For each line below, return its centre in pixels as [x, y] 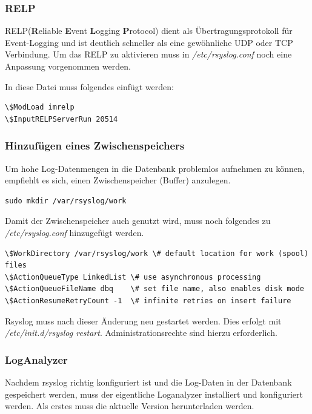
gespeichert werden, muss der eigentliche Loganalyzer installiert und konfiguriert [154, 394]
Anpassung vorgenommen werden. [68, 66]
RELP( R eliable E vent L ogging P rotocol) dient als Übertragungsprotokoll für [149, 31]
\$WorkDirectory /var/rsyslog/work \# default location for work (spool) [157, 253]
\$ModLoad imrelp [40, 107]
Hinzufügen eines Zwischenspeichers [95, 146]
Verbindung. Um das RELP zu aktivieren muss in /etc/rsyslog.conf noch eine [148, 54]
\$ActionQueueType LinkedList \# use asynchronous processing [133, 277]
